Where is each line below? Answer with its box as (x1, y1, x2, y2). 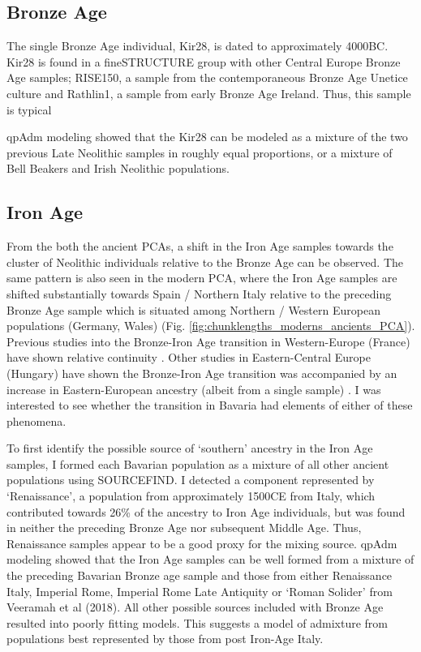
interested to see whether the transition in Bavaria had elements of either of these (6, 397, 413, 414)
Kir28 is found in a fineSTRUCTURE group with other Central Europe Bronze (6, 53, 401, 70)
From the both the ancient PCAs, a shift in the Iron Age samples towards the (6, 238, 393, 255)
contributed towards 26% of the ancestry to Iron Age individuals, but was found (6, 503, 406, 520)
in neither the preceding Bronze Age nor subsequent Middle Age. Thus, (6, 519, 362, 536)
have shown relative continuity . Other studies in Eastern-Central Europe (6, 349, 371, 366)
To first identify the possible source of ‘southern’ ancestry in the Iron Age (6, 440, 373, 457)
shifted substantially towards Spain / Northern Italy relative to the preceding (6, 285, 392, 302)
